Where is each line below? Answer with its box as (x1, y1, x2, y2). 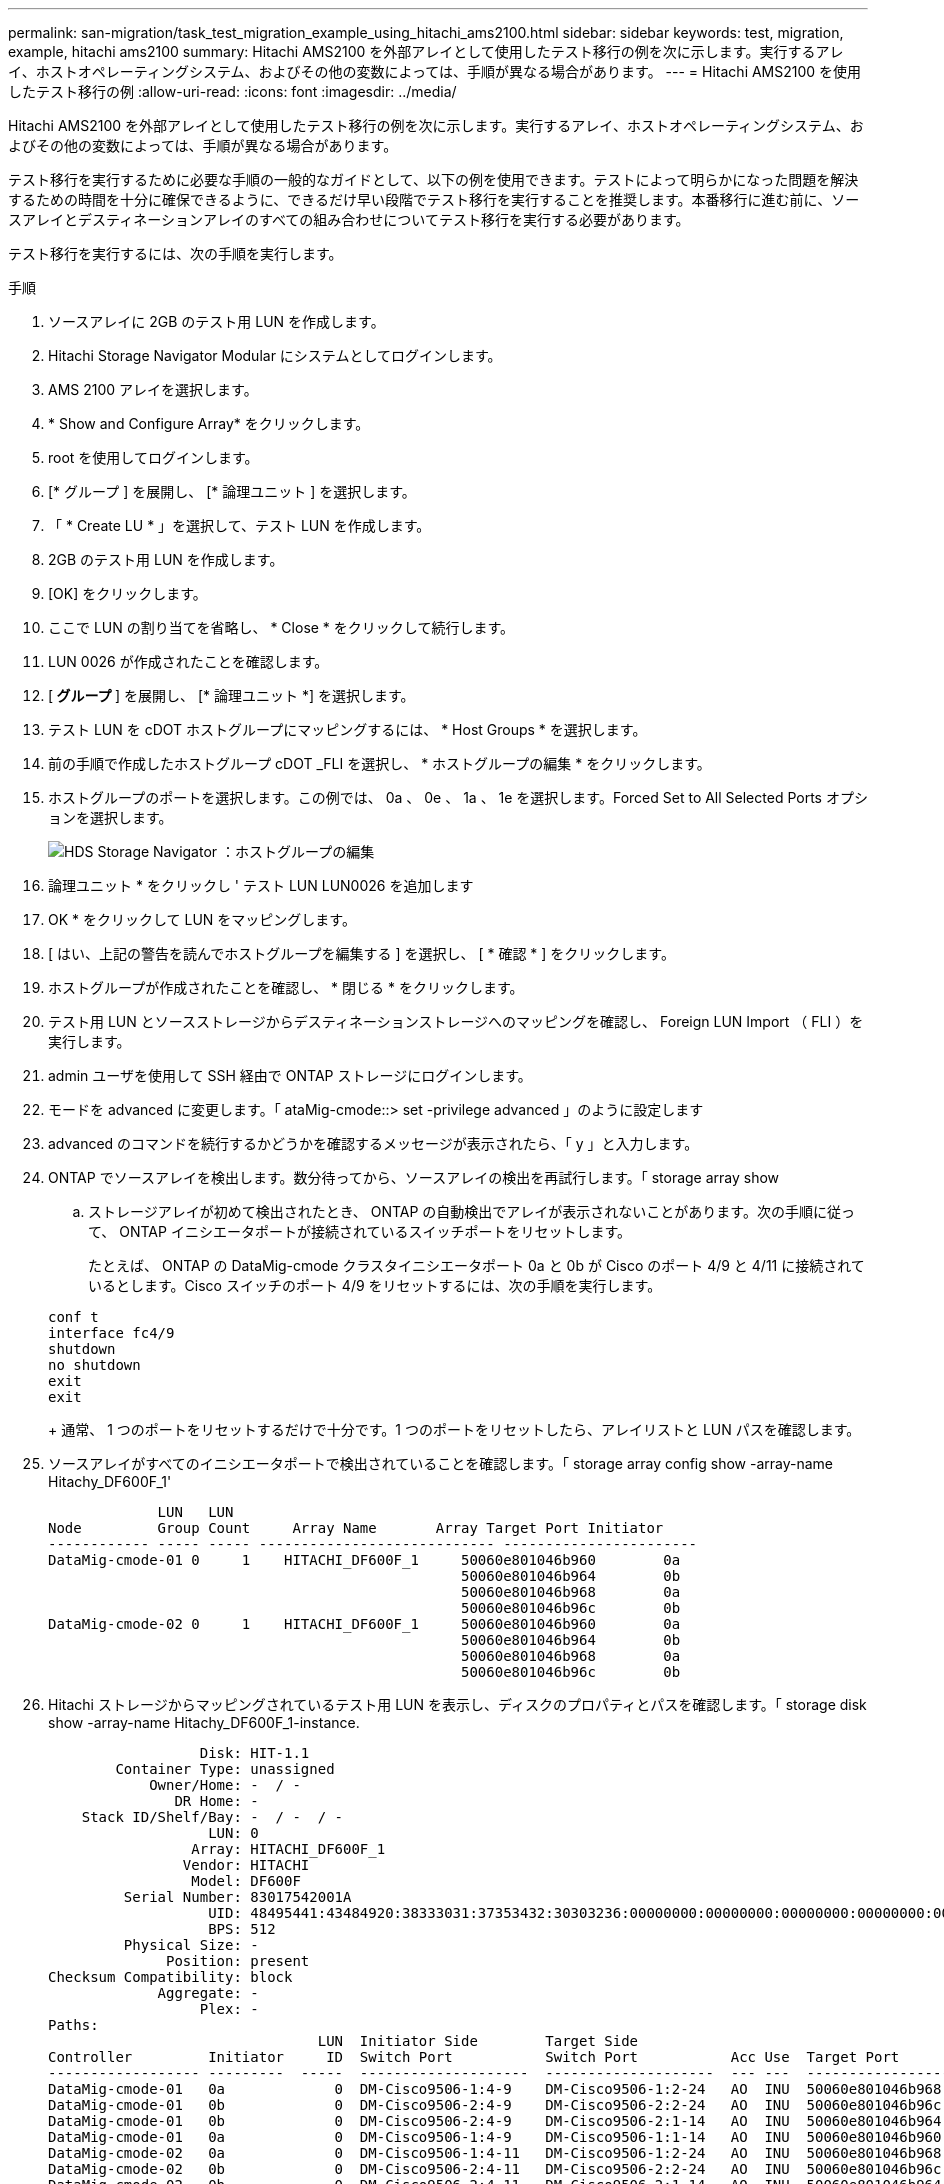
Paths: (48, 2017, 99, 2033)
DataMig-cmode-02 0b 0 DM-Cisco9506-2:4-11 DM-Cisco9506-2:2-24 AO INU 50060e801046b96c (48, 2161, 942, 2177)
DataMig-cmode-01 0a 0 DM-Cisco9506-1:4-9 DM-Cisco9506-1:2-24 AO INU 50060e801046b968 (48, 2081, 942, 2097)
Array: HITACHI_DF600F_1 (191, 1841, 386, 1857)
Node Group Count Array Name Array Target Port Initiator (48, 1520, 664, 1536)
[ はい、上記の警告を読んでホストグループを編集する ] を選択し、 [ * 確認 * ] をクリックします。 (48, 945, 675, 962)
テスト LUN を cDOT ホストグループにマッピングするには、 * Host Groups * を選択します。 (48, 721, 647, 738)
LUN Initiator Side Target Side (317, 2033, 639, 2049)
